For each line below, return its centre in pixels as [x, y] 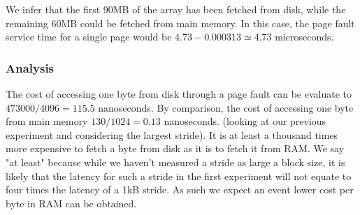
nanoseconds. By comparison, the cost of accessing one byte [226, 107]
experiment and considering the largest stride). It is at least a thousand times [172, 134]
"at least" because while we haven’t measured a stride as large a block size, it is [175, 162]
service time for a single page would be [89, 37]
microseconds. [304, 37]
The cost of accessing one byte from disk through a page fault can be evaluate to [179, 94]
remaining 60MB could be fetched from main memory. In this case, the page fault [180, 23]
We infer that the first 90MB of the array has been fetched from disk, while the [176, 9]
